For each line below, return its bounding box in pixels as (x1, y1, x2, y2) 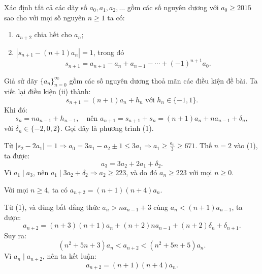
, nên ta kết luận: (42, 251, 96, 261)
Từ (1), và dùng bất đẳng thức (4, 202, 100, 212)
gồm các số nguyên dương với (127, 2, 219, 12)
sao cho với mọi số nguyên (4, 12, 85, 22)
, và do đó (126, 167, 157, 177)
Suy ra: (4, 230, 27, 240)
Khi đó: (4, 104, 27, 115)
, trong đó (93, 46, 124, 57)
